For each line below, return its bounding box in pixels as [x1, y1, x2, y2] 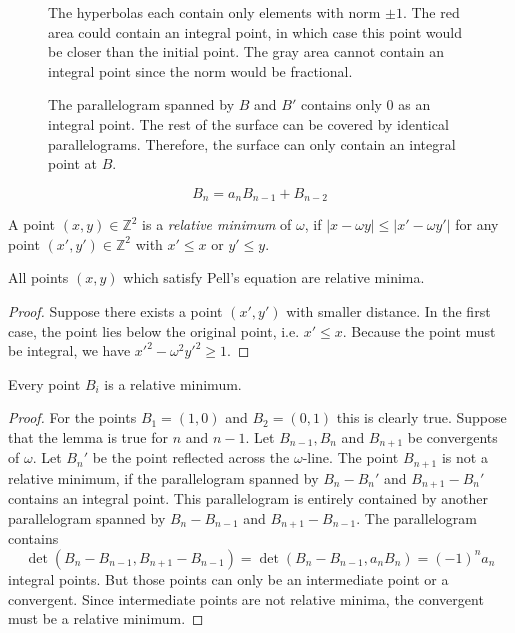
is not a [441, 447, 488, 468]
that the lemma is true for [8, 426, 168, 447]
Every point [8, 373, 81, 394]
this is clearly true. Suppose [336, 407, 507, 428]
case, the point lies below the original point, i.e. [8, 320, 300, 341]
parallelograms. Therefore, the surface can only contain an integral [48, 133, 456, 154]
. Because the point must [342, 320, 496, 341]
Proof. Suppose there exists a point [8, 300, 223, 321]
